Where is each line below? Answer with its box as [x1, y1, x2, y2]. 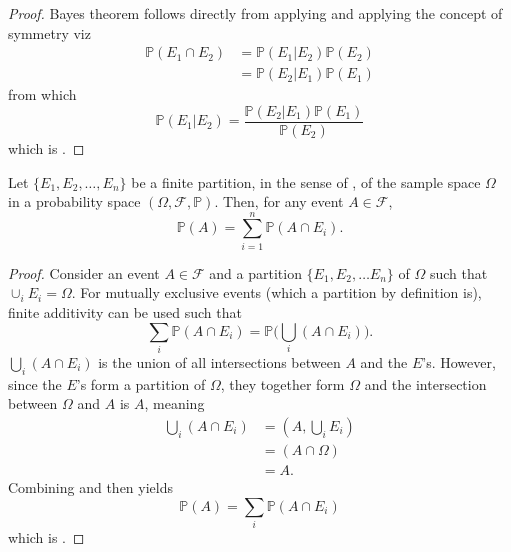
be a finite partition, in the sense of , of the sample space [131, 171, 481, 192]
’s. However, [422, 351, 496, 372]
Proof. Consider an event [8, 262, 160, 283]
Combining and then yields [8, 477, 173, 497]
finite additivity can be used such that [8, 302, 242, 322]
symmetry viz [8, 22, 91, 43]
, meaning [144, 393, 205, 414]
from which [8, 84, 77, 105]
